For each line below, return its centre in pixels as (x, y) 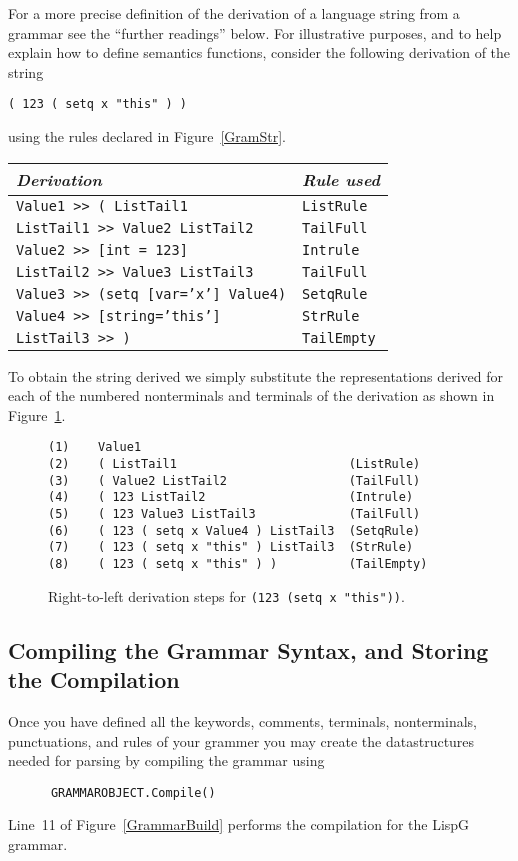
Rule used (341, 179)
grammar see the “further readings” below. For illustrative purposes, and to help (255, 32)
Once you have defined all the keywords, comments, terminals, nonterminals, (243, 720)
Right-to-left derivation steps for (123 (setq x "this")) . (226, 595)
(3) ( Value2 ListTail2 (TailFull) (234, 480)
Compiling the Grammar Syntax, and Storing (248, 649)
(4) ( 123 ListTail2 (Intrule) (231, 497)
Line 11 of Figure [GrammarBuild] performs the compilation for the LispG (239, 824)
